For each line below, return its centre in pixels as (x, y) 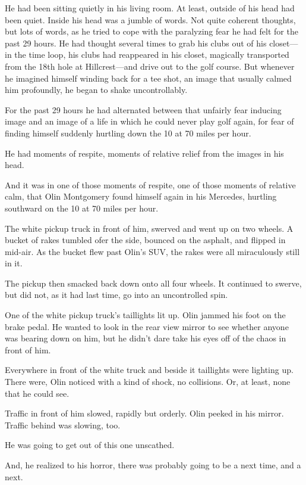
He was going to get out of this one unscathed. (90, 445)
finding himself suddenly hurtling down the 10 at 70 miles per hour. (128, 133)
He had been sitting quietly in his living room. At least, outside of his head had (150, 8)
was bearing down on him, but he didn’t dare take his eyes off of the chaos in (146, 338)
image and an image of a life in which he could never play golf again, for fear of (149, 121)
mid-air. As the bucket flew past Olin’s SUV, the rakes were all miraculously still (152, 251)
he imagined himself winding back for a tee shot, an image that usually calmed (148, 78)
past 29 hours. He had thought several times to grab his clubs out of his (136, 43)
